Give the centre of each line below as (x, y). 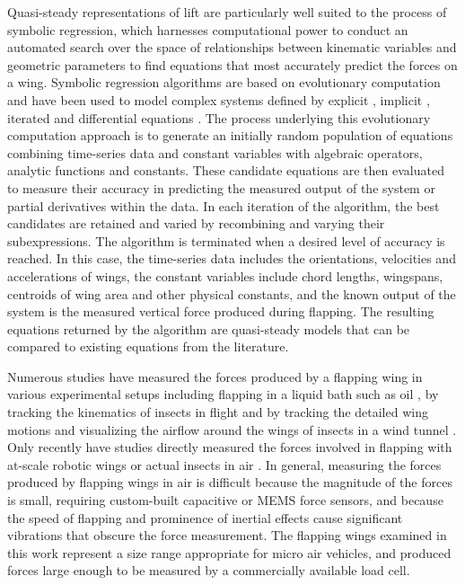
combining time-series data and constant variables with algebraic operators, (215, 152)
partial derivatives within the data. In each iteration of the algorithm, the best (224, 205)
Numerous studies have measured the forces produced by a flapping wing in (215, 376)
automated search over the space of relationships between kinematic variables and (232, 47)
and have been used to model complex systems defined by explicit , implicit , (219, 99)
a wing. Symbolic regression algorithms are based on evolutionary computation (224, 82)
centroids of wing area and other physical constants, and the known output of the (232, 293)
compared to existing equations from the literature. (148, 346)
